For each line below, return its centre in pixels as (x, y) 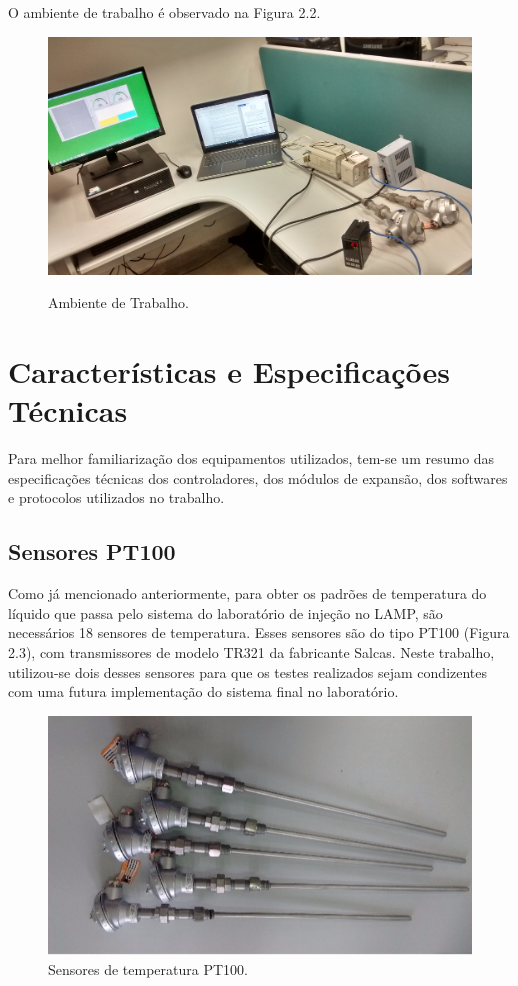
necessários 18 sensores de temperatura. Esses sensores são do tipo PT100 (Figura (259, 632)
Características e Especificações (229, 371)
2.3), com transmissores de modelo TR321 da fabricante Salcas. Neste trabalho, (251, 651)
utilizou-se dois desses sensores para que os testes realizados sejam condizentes (248, 671)
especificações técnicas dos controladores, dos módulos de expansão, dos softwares (258, 477)
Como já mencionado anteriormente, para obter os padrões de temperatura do (247, 593)
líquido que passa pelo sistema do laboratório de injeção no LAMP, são (225, 612)
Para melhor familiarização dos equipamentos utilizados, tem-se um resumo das (251, 458)
